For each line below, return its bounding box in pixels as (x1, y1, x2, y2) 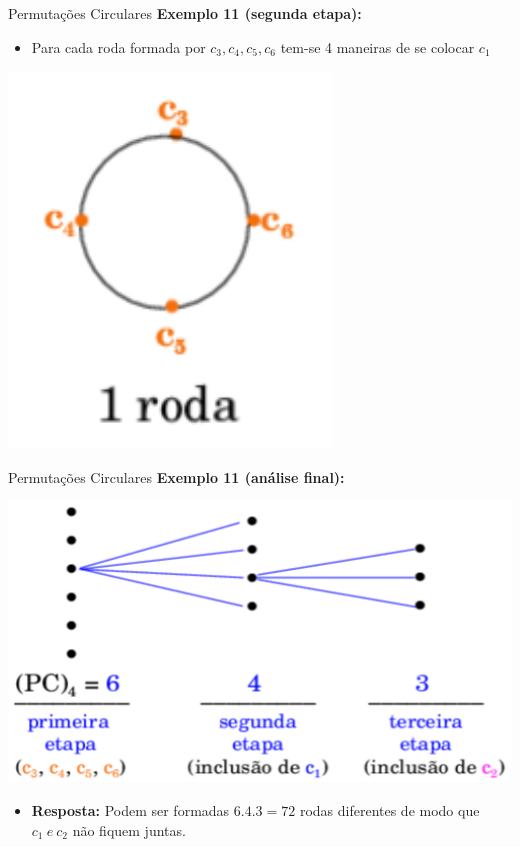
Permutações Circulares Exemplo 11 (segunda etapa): (8, 3, 362, 23)
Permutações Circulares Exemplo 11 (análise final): (8, 466, 345, 487)
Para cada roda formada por (31, 36, 206, 57)
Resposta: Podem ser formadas (31, 799, 230, 820)
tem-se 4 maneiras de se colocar (280, 36, 475, 57)
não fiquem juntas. (72, 819, 186, 840)
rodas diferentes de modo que (299, 799, 480, 820)
